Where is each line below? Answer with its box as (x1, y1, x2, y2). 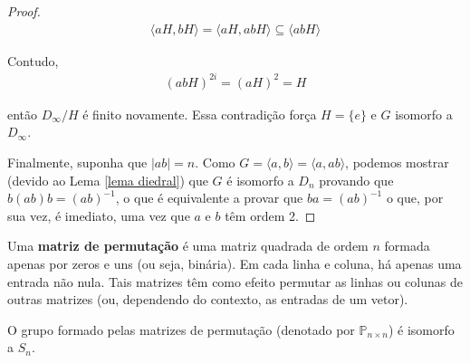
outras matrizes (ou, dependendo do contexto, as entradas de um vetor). (7, 290, 408, 309)
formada (384, 236, 430, 255)
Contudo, (7, 51, 59, 70)
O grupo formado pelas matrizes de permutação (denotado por (7, 320, 355, 339)
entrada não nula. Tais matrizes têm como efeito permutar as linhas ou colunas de (7, 272, 463, 291)
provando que (319, 170, 394, 189)
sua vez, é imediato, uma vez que (7, 205, 190, 224)
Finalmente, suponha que (7, 152, 148, 171)
